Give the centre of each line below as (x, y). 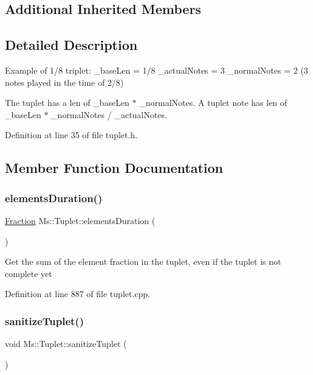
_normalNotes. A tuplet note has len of (213, 103)
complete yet (29, 273)
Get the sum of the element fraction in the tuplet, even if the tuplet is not (143, 261)
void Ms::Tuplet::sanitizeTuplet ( (66, 344)
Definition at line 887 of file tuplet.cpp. (78, 294)
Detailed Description (71, 45)
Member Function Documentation (114, 168)
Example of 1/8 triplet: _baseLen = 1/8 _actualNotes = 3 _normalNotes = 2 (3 (156, 70)
